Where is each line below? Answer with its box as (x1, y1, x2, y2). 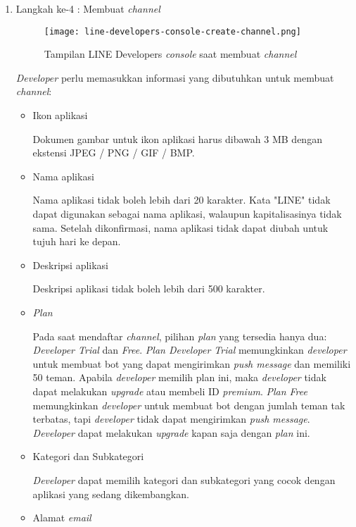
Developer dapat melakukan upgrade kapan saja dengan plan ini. (32, 425, 310, 440)
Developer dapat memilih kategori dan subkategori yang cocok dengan (32, 472, 336, 487)
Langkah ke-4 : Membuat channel (15, 1, 160, 15)
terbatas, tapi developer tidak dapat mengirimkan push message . (32, 411, 310, 426)
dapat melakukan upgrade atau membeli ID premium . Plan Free (32, 383, 307, 398)
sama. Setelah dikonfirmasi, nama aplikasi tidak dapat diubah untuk (32, 220, 329, 235)
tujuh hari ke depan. (32, 234, 121, 249)
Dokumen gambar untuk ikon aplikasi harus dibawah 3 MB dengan (32, 131, 322, 146)
